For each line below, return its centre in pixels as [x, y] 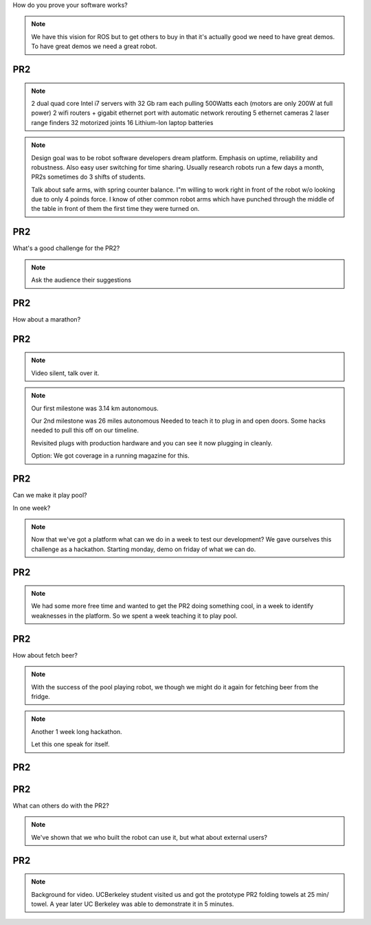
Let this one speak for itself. [70, 744]
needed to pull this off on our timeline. [85, 430]
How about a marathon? [47, 320]
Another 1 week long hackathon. [77, 731]
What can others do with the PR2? [61, 806]
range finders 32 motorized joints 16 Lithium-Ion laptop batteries [122, 122]
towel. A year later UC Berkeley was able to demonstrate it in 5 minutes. [133, 904]
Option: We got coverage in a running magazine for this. [111, 456]
